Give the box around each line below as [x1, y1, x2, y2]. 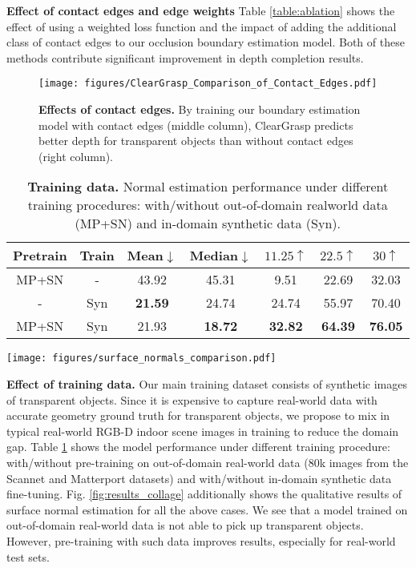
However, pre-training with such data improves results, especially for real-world [6, 533, 396, 549]
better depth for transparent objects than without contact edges [38, 132, 353, 149]
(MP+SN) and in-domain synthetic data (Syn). [75, 214, 341, 233]
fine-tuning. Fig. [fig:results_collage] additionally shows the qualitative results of [6, 485, 402, 502]
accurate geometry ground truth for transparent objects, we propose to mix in [6, 407, 390, 424]
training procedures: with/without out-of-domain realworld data [27, 195, 388, 215]
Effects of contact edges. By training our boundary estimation [38, 101, 361, 118]
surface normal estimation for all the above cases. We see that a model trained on [6, 501, 408, 518]
